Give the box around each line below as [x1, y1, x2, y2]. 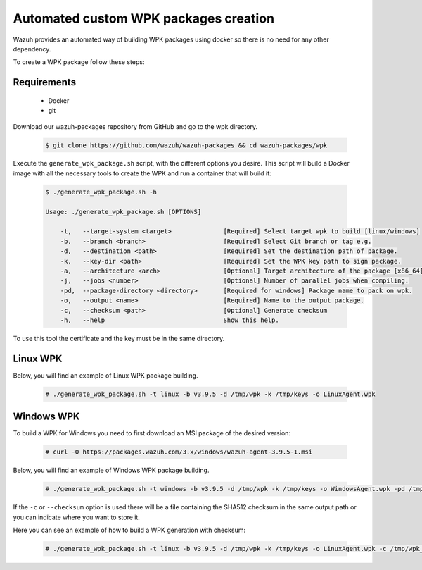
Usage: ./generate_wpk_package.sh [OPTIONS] [45, 208, 202, 216]
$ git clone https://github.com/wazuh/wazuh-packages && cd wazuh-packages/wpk [45, 141, 328, 149]
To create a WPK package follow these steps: [13, 58, 145, 66]
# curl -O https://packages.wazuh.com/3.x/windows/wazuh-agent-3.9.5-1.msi [45, 448, 313, 456]
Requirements [13, 76, 77, 88]
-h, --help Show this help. [60, 316, 279, 324]
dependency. [13, 44, 51, 53]
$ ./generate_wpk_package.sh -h [45, 187, 158, 196]
